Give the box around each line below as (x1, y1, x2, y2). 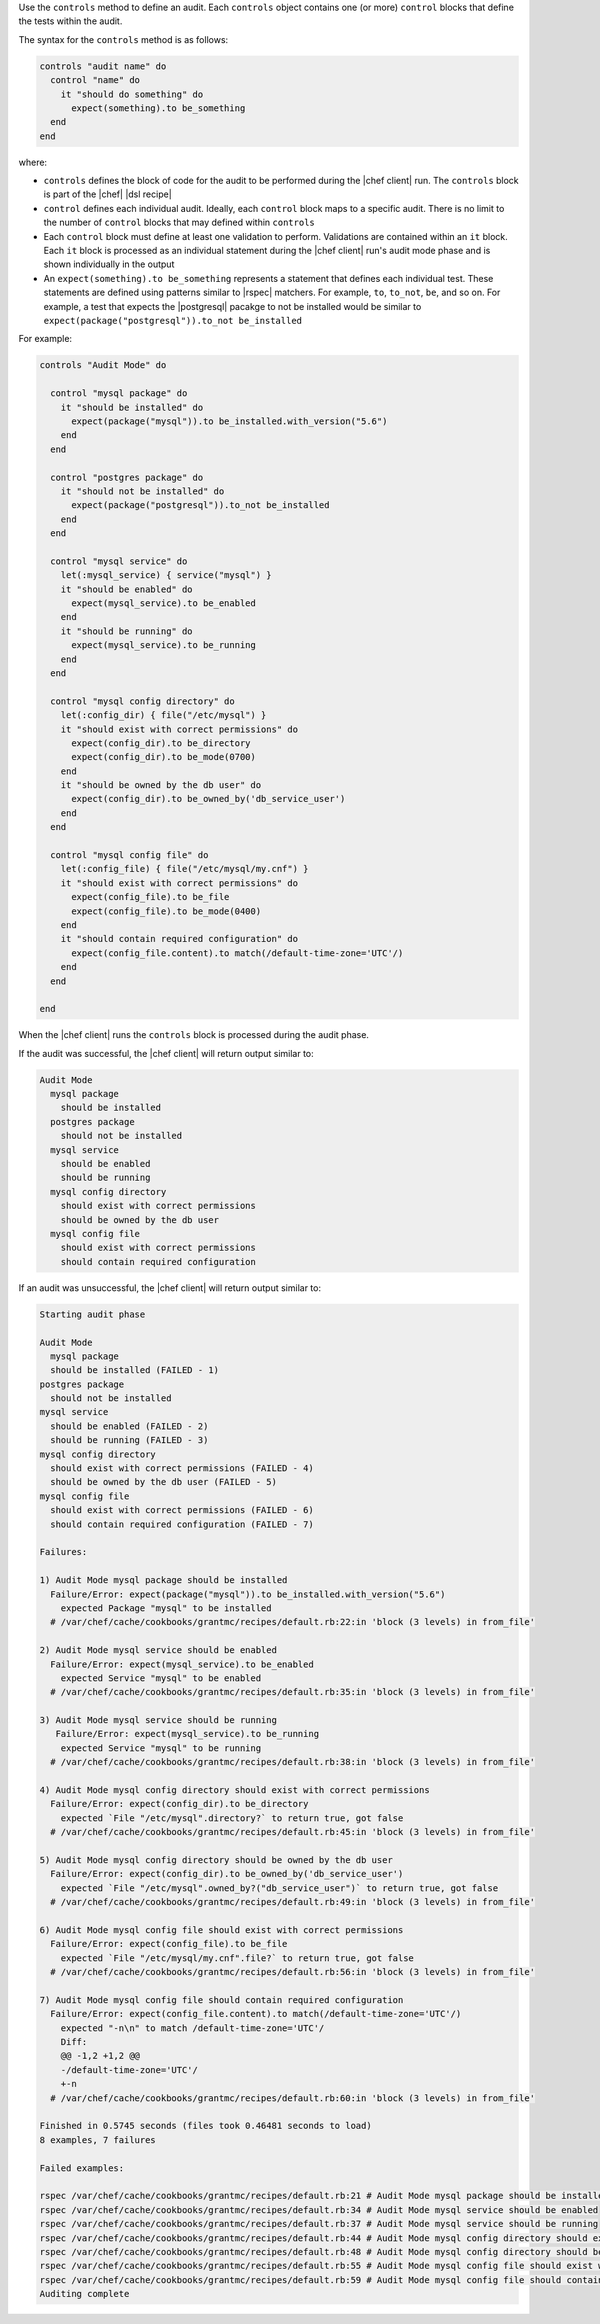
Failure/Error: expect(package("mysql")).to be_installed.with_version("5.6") (50, 1588, 446, 1600)
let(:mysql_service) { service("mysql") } (60, 570, 272, 581)
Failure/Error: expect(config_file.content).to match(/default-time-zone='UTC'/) (50, 2008, 462, 2020)
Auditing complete (39, 2288, 130, 2300)
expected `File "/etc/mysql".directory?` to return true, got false (60, 1812, 404, 1824)
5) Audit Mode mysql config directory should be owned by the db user (39, 1854, 394, 1865)
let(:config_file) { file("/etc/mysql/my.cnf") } (60, 863, 309, 875)
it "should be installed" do (60, 401, 204, 413)
